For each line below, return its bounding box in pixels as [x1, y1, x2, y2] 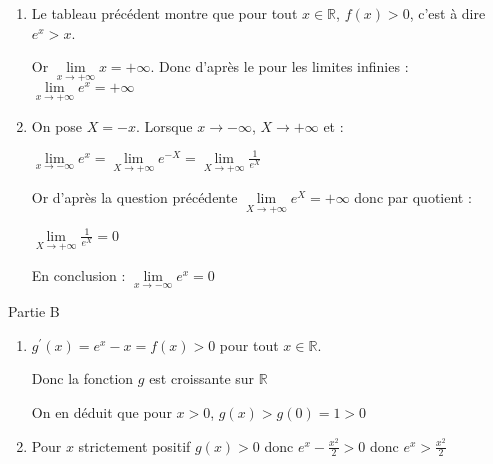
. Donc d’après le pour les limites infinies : [150, 56, 409, 77]
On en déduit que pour [31, 401, 172, 422]
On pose [31, 115, 83, 136]
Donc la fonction [31, 368, 134, 389]
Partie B [8, 301, 60, 322]
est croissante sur [149, 368, 255, 389]
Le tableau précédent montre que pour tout [31, 3, 298, 23]
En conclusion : [31, 264, 126, 285]
